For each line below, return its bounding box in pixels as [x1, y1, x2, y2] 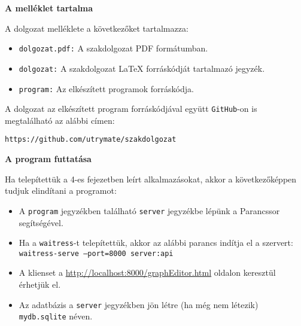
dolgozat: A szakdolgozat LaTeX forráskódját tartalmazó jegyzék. [19, 62, 265, 74]
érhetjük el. [19, 278, 61, 290]
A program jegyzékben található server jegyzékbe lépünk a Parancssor [19, 204, 280, 217]
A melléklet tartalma [5, 2, 93, 14]
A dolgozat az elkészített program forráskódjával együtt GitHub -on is [5, 102, 257, 115]
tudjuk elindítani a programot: [5, 184, 117, 197]
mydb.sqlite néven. [19, 310, 93, 322]
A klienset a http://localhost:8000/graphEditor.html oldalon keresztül [19, 266, 276, 279]
